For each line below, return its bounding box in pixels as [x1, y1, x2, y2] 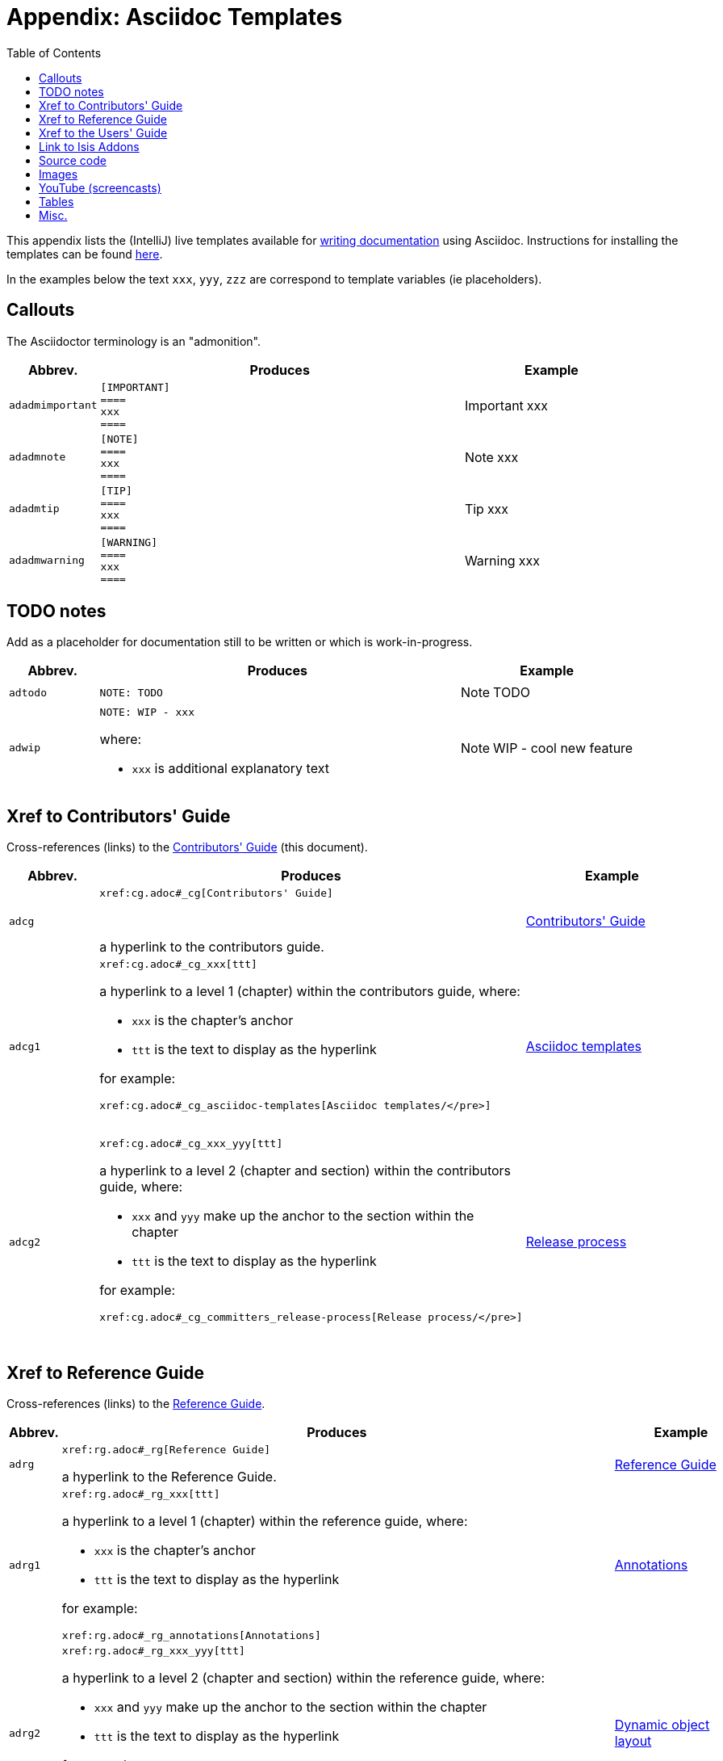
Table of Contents [6, 45, 102, 60]
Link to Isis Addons [39, 139, 140, 153]
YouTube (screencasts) [39, 180, 161, 195]
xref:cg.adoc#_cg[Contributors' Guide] [99, 887, 333, 900]
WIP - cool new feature [493, 739, 633, 756]
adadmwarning [9, 554, 85, 567]
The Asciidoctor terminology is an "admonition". [6, 334, 261, 348]
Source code [39, 153, 107, 167]
